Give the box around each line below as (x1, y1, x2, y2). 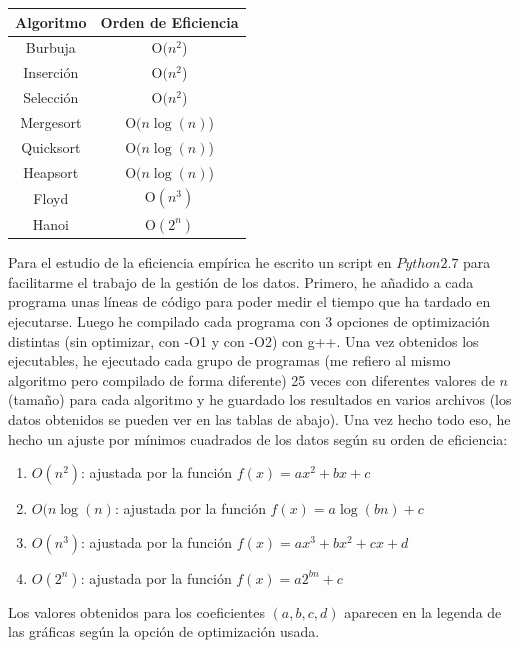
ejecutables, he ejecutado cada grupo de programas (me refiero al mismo (8, 350, 451, 371)
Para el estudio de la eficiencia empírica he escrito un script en (8, 252, 392, 273)
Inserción (23, 62, 79, 83)
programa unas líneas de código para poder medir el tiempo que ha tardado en (8, 291, 491, 312)
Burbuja (25, 37, 76, 58)
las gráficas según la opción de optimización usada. (8, 621, 320, 642)
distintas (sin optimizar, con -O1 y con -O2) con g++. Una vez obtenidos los (8, 330, 479, 351)
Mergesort (20, 111, 82, 132)
